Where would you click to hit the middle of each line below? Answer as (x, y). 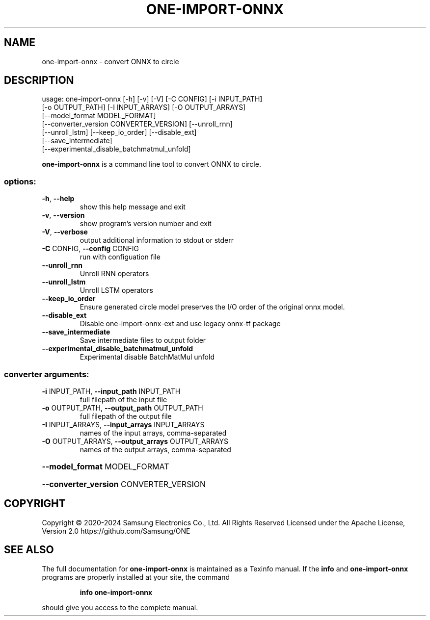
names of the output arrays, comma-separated (155, 449)
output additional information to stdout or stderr (157, 240)
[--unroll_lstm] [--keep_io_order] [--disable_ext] (119, 132)
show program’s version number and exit (146, 224)
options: (20, 181)
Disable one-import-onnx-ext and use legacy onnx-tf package (180, 324)
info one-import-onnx (116, 592)
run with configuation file (120, 257)
